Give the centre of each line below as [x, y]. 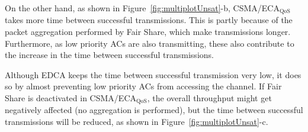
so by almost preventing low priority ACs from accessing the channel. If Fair [143, 86]
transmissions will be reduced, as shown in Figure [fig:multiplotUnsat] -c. [137, 122]
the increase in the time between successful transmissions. [109, 55]
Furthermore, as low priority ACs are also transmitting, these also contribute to [150, 43]
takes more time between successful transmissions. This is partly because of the [149, 20]
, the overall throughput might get [209, 98]
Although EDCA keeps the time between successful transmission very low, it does [153, 74]
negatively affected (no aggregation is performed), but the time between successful [154, 110]
